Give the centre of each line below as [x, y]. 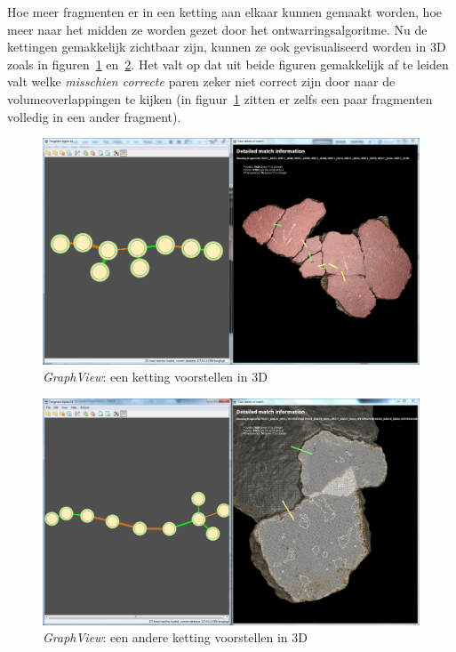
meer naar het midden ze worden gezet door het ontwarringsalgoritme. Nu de [217, 29]
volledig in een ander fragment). [94, 116]
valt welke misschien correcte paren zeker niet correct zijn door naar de [201, 81]
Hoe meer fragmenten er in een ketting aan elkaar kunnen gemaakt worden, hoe [225, 12]
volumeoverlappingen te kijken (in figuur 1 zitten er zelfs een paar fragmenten [220, 98]
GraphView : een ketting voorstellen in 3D [155, 377]
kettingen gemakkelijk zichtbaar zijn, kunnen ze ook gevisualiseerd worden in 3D [227, 47]
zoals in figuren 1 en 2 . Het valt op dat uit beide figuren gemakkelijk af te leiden [228, 64]
